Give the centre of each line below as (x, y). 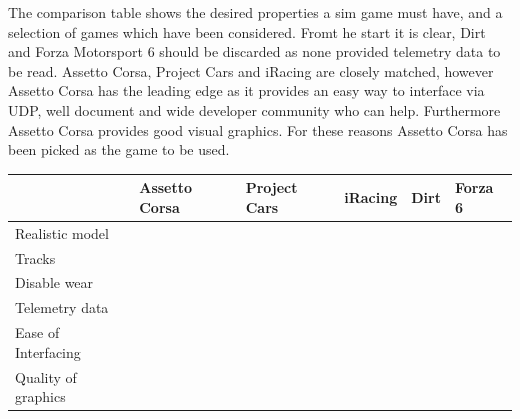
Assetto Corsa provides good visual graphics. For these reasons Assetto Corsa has (258, 129)
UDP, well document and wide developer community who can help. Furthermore (254, 109)
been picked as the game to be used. (119, 149)
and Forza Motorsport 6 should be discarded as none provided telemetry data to (254, 51)
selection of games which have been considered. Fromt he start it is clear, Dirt (247, 31)
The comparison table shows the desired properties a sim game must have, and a (255, 12)
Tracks (35, 257)
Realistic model (62, 232)
